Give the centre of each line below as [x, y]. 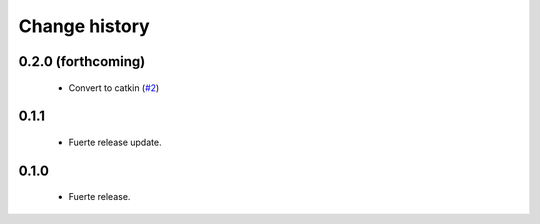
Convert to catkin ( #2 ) [114, 87]
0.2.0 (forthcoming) [82, 61]
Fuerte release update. [115, 142]
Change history [84, 26]
